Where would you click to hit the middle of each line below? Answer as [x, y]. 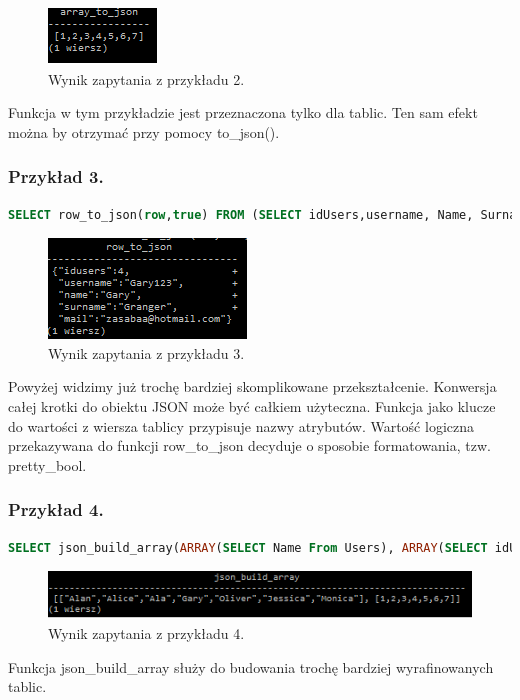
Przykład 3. [56, 176]
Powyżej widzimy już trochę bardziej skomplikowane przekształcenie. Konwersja [252, 386]
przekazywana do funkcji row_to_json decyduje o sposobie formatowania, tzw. [249, 445]
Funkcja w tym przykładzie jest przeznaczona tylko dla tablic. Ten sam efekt [243, 112]
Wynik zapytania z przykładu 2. [146, 78]
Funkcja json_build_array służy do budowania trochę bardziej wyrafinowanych [251, 666]
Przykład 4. [56, 509]
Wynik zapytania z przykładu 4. [146, 632]
